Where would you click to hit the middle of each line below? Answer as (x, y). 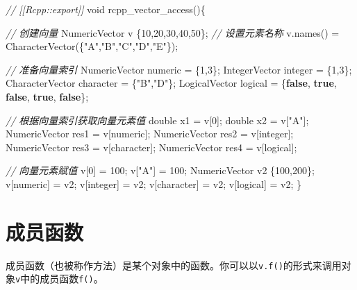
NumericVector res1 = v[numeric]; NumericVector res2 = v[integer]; (150, 134)
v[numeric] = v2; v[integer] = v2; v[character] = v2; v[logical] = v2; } (154, 184)
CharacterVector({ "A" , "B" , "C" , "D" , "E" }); (92, 46)
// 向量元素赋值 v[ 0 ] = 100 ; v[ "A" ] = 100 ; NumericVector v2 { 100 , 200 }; (160, 170)
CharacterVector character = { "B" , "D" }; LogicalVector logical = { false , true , (171, 83)
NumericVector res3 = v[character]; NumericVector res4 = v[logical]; (151, 147)
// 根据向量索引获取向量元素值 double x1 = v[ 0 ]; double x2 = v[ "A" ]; (157, 120)
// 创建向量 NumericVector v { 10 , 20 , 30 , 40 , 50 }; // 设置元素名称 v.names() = (173, 32)
